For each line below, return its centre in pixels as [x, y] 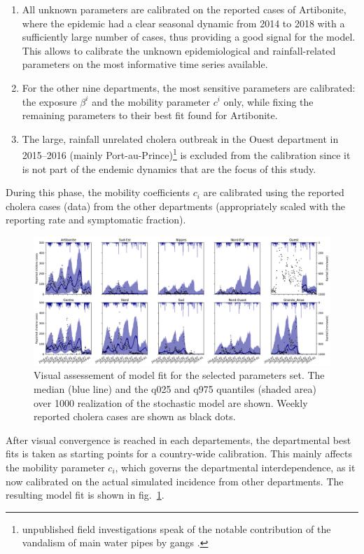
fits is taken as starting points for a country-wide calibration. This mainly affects [179, 453]
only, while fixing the [268, 101]
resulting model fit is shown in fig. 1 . [85, 495]
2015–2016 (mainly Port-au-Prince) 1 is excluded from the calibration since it [186, 154]
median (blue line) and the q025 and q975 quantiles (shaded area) [175, 389]
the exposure [49, 101]
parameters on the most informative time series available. [145, 64]
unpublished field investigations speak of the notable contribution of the [176, 528]
